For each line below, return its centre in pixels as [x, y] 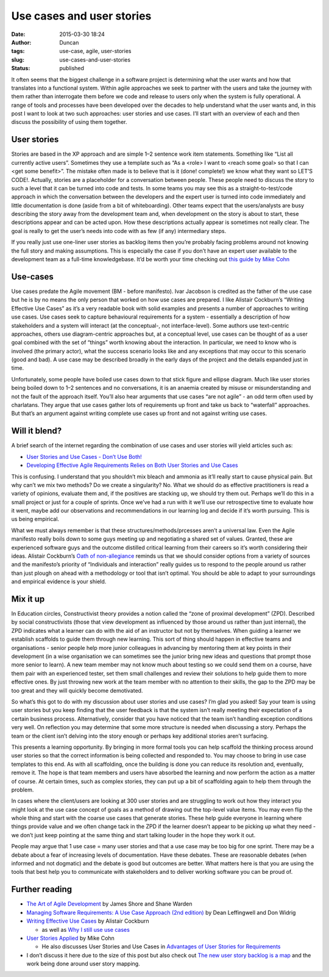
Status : [21, 68]
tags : [18, 51]
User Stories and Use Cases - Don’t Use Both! [84, 456]
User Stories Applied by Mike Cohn [71, 938]
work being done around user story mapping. [83, 964]
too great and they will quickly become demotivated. [77, 690]
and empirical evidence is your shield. [59, 582]
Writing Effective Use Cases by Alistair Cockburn [88, 921]
